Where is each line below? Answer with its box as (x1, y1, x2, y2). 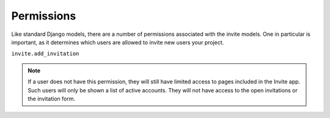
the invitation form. (28, 95, 76, 102)
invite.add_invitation (11, 50, 79, 57)
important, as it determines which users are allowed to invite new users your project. (11, 38, 224, 46)
